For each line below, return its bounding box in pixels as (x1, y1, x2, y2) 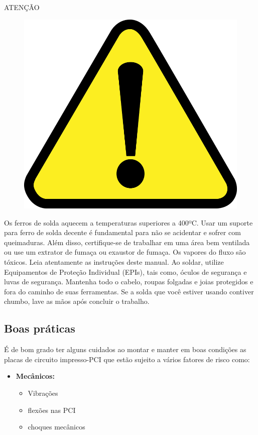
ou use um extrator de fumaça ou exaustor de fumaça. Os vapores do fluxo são (4, 247, 246, 257)
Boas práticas (4, 320, 75, 336)
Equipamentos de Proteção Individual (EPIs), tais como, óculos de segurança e (4, 266, 247, 277)
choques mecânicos (28, 421, 85, 432)
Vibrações (28, 387, 58, 398)
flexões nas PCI (28, 404, 76, 415)
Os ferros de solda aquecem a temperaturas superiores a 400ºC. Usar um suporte (4, 217, 253, 228)
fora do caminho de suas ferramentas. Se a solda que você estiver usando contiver (4, 286, 254, 296)
